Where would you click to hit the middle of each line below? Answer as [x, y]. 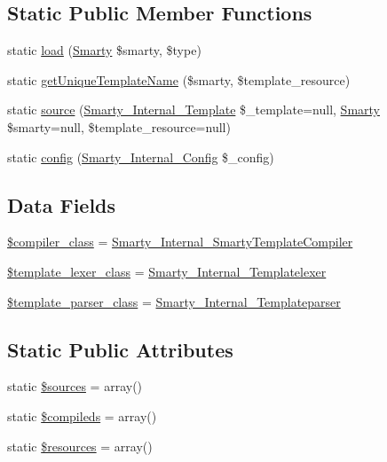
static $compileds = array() [82, 415]
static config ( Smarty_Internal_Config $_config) [141, 157]
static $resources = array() [80, 446]
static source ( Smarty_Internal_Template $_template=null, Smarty [193, 110]
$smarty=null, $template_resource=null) [119, 126]
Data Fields [62, 204]
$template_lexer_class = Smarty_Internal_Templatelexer [167, 271]
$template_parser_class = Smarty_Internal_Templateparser [174, 301]
